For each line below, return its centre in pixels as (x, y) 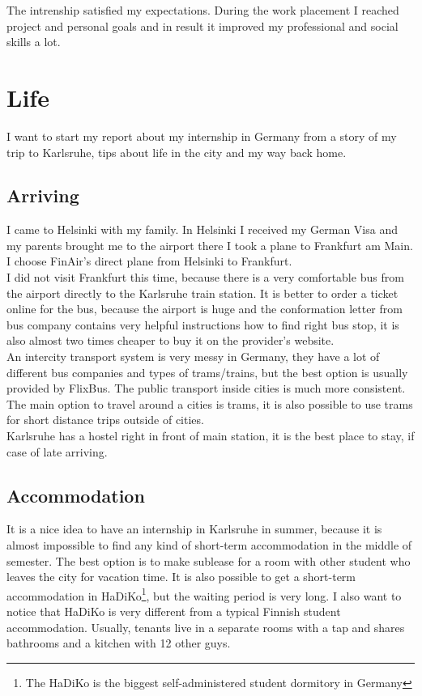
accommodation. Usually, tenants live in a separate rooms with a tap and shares (206, 627)
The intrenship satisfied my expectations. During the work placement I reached (203, 10)
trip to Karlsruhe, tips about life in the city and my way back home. (177, 152)
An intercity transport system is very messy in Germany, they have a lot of (193, 356)
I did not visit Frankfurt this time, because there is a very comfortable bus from (205, 277)
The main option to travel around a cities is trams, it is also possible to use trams (210, 403)
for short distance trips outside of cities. (105, 420)
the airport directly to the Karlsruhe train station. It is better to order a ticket (202, 293)
